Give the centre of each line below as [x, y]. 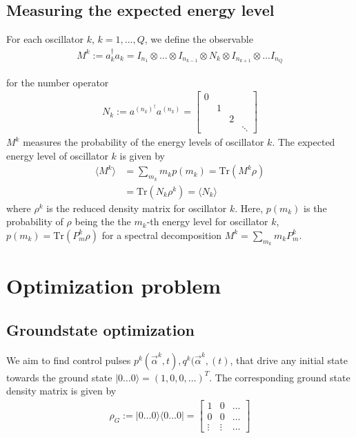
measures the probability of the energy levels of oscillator [144, 142]
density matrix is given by [61, 391]
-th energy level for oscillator [207, 221]
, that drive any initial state [289, 360]
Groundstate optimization [100, 329]
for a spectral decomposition [162, 235]
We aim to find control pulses [69, 360]
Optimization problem [114, 286]
